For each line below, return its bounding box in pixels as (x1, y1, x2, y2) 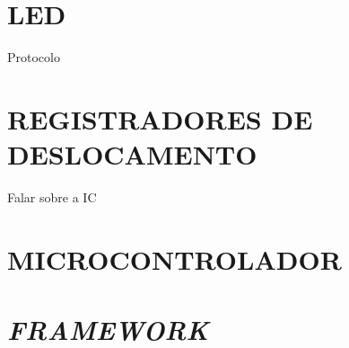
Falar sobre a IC (7, 188, 97, 207)
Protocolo (7, 48, 60, 67)
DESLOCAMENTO (7, 136, 257, 173)
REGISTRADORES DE (7, 100, 313, 137)
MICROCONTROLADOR (7, 240, 342, 277)
